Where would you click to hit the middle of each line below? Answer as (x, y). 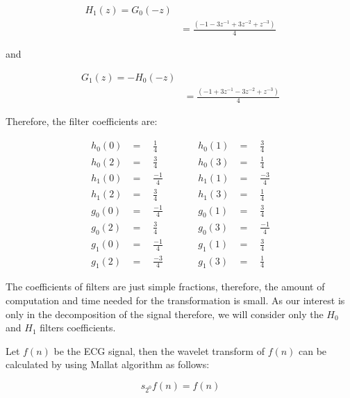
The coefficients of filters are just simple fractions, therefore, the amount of (165, 287)
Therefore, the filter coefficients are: (82, 121)
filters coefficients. (78, 327)
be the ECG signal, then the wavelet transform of (159, 350)
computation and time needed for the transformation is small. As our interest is (175, 300)
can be (313, 350)
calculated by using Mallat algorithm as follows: (108, 364)
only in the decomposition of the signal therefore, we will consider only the (165, 314)
